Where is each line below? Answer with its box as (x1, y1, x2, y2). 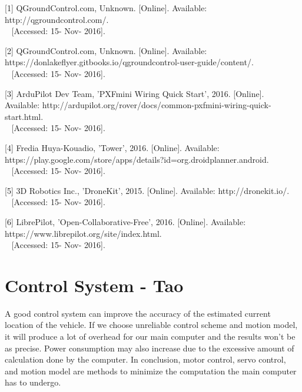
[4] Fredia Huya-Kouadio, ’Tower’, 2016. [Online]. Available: (5, 141, 220, 153)
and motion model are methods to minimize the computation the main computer (5, 364, 297, 377)
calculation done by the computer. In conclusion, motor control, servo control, (5, 353, 286, 366)
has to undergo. (5, 376, 61, 388)
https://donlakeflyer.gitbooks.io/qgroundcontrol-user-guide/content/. (5, 56, 254, 68)
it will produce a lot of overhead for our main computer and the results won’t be (5, 330, 296, 342)
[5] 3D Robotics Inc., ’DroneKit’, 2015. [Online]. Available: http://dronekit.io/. (5, 184, 290, 196)
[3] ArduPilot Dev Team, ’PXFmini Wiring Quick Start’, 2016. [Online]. (5, 87, 264, 99)
